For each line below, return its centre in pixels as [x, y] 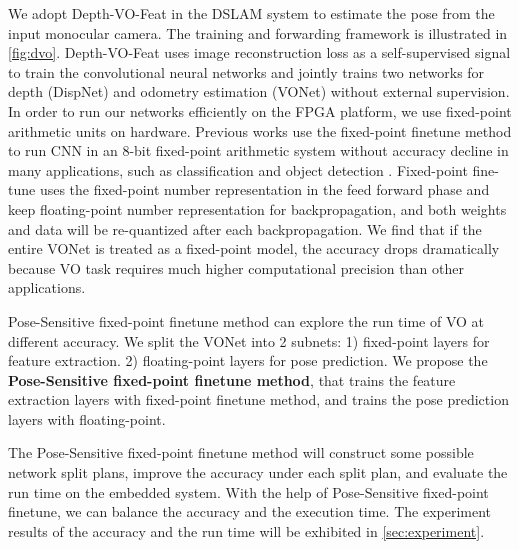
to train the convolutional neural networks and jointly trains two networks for [246, 71]
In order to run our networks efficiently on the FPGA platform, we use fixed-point [260, 110]
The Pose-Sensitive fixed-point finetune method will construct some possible [241, 452]
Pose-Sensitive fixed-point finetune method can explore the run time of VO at [246, 320]
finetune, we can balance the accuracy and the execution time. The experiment [250, 511]
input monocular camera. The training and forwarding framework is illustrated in [258, 32]
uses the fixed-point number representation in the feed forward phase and [264, 189]
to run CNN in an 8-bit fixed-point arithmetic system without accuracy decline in [258, 150]
